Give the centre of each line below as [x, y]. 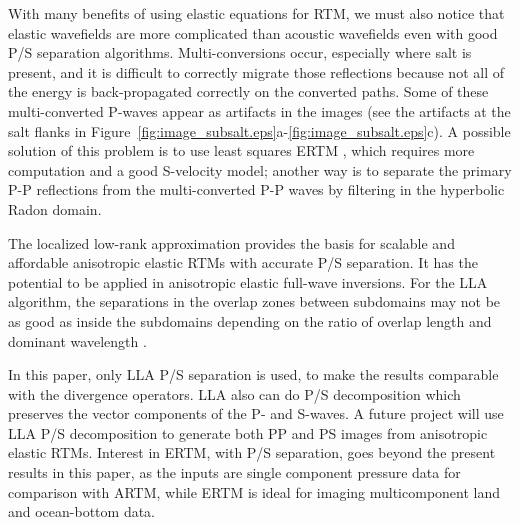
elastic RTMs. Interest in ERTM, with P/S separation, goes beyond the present [252, 452]
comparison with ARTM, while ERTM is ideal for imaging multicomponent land [254, 491]
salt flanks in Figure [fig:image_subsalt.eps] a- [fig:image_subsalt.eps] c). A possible [259, 130]
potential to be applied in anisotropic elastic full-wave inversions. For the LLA [248, 281]
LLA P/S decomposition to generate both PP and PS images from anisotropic [248, 432]
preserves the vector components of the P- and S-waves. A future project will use [256, 413]
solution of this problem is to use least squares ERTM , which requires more [241, 150]
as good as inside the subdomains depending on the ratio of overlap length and [250, 320]
